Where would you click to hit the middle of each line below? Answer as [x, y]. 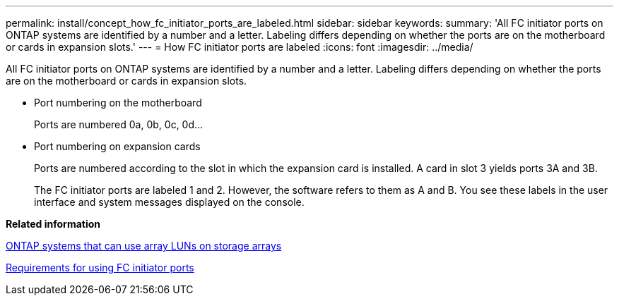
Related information [53, 224]
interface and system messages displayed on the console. [169, 202]
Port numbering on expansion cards [117, 146]
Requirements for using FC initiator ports [100, 268]
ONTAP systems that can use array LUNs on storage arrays [144, 246]
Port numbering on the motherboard [118, 103]
